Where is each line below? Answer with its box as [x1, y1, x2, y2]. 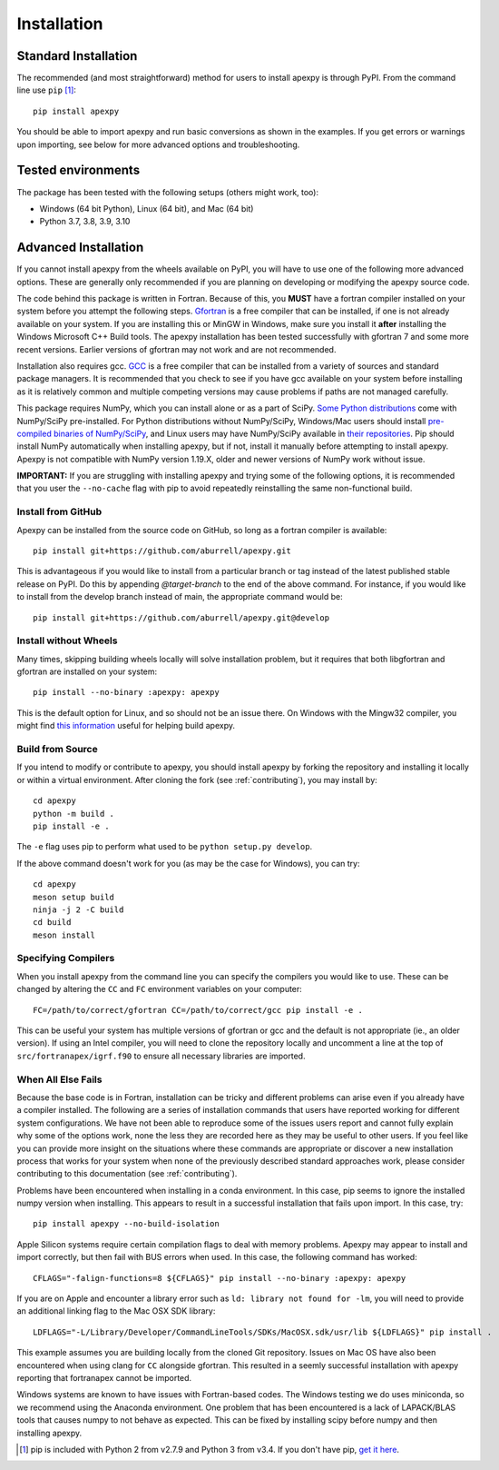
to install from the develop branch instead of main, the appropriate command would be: [16, 591, 344, 602]
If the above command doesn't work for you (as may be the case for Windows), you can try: [16, 858, 360, 869]
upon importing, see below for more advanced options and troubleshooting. [16, 139, 300, 150]
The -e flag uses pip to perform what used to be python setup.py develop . [16, 841, 313, 852]
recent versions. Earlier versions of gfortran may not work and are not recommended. [16, 343, 337, 354]
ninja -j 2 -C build [33, 904, 124, 915]
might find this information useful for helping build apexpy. [16, 720, 236, 731]
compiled [16, 428, 52, 439]
